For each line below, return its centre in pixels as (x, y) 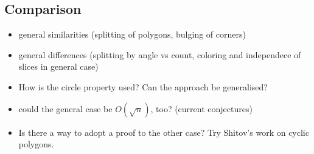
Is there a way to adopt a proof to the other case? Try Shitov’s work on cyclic (164, 132)
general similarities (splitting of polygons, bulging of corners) (132, 34)
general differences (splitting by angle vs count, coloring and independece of (160, 54)
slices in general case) (58, 66)
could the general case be (65, 108)
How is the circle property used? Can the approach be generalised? (143, 86)
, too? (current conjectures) (201, 108)
